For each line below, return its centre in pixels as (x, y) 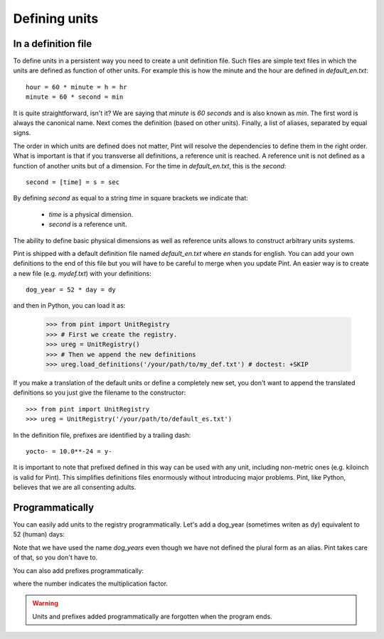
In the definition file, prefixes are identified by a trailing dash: (102, 435)
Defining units (56, 18)
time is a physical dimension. (91, 214)
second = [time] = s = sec (73, 182)
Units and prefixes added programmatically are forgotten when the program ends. (153, 616)
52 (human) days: (39, 535)
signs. (22, 133)
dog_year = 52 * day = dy (71, 290)
